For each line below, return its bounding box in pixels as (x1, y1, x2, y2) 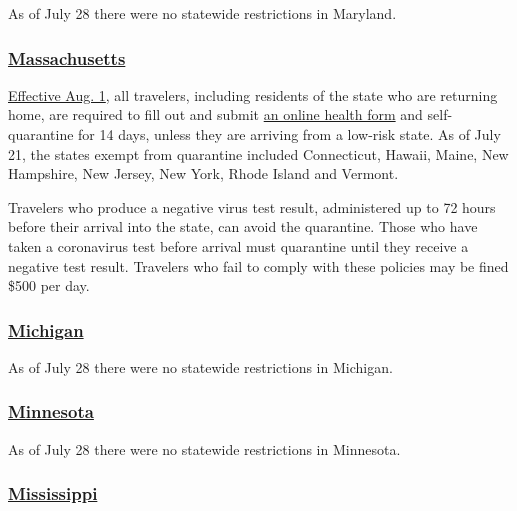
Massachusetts (8, 45, 126, 70)
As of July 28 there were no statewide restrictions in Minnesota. (8, 438, 401, 459)
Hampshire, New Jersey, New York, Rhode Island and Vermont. (8, 163, 399, 184)
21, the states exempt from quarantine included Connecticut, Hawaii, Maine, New (8, 143, 509, 164)
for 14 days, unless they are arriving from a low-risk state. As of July (78, 124, 501, 144)
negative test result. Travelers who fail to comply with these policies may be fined (8, 255, 509, 276)
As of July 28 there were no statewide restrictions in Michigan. (8, 356, 393, 377)
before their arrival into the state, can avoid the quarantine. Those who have (8, 216, 478, 237)
